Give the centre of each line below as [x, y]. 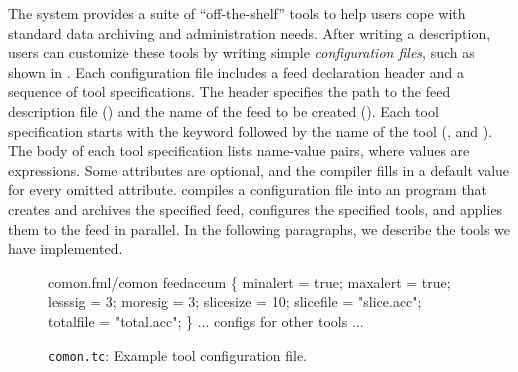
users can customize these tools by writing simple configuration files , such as [241, 52]
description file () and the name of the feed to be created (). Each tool [223, 110]
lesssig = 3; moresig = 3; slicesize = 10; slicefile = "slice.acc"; [235, 301]
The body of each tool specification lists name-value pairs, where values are [239, 150]
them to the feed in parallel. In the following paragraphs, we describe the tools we [259, 228]
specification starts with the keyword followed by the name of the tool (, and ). [250, 130]
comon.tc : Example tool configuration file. [177, 354]
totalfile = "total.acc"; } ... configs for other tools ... [206, 320]
